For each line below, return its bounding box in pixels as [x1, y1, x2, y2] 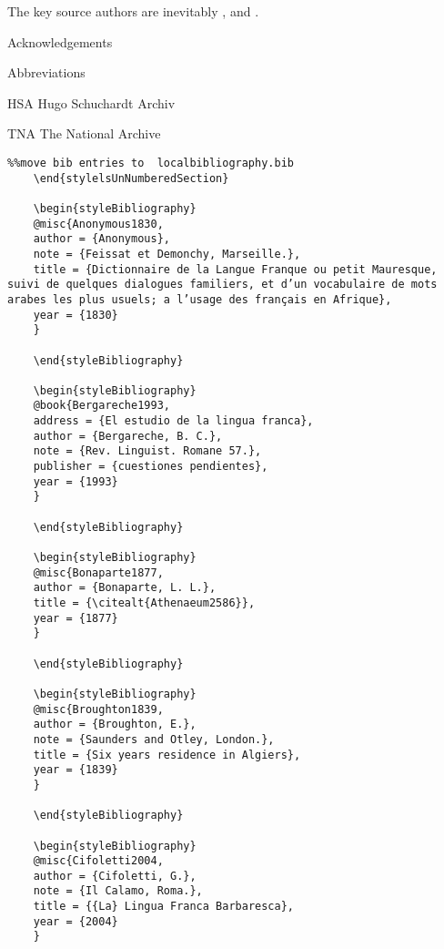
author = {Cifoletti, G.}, [33, 869, 197, 883]
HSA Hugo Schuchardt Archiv [7, 93, 176, 112]
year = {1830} [33, 308, 118, 321]
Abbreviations [7, 63, 86, 82]
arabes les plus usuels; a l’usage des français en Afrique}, [7, 292, 392, 306]
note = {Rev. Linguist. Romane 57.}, [33, 444, 262, 458]
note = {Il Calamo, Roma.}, [33, 884, 203, 898]
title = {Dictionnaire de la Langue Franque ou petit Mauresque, [33, 262, 438, 276]
